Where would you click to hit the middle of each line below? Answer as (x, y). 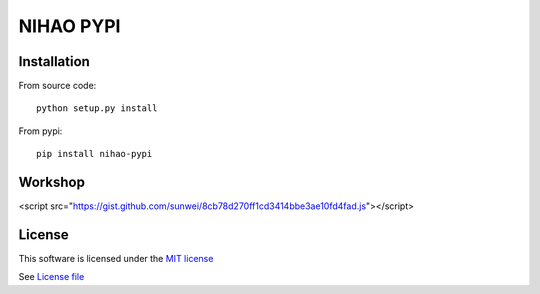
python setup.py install (97, 108)
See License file (51, 277)
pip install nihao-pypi (94, 154)
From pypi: (40, 131)
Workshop (51, 182)
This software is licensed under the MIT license (116, 259)
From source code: (57, 86)
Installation (54, 61)
